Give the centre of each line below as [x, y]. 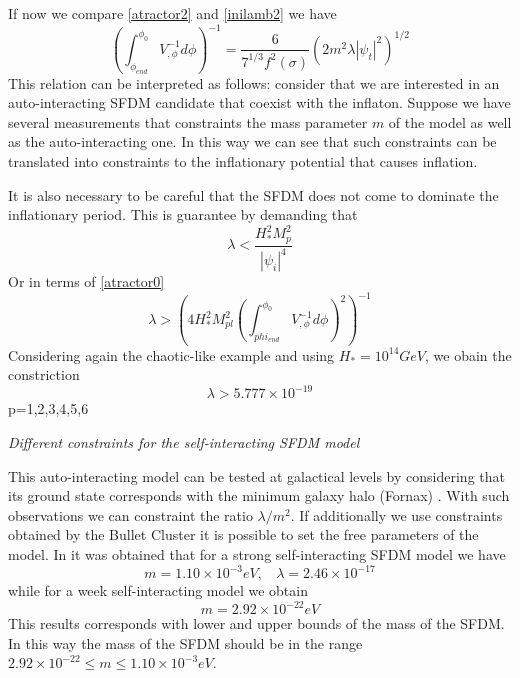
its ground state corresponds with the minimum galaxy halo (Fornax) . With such [259, 495]
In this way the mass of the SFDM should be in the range [185, 642]
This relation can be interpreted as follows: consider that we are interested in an [254, 82]
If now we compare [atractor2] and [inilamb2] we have [172, 13]
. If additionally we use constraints [396, 514]
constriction [44, 374]
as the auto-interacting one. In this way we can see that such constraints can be [252, 141]
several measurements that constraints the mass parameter [188, 121]
